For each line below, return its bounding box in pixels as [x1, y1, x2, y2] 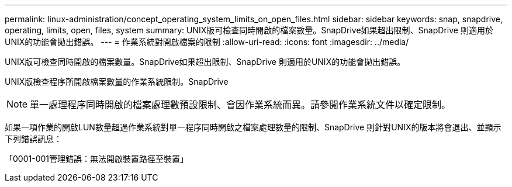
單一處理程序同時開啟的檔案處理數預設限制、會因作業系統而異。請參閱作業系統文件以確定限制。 [30, 99, 451, 110]
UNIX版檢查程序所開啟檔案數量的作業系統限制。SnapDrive [5, 77, 229, 86]
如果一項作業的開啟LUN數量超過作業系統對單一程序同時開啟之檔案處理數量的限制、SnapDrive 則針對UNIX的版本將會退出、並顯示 [5, 122, 501, 132]
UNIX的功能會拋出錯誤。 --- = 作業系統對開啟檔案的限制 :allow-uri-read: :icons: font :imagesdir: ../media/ [5, 37, 409, 47]
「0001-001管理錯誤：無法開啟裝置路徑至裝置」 [5, 154, 188, 164]
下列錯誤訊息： [5, 134, 62, 144]
